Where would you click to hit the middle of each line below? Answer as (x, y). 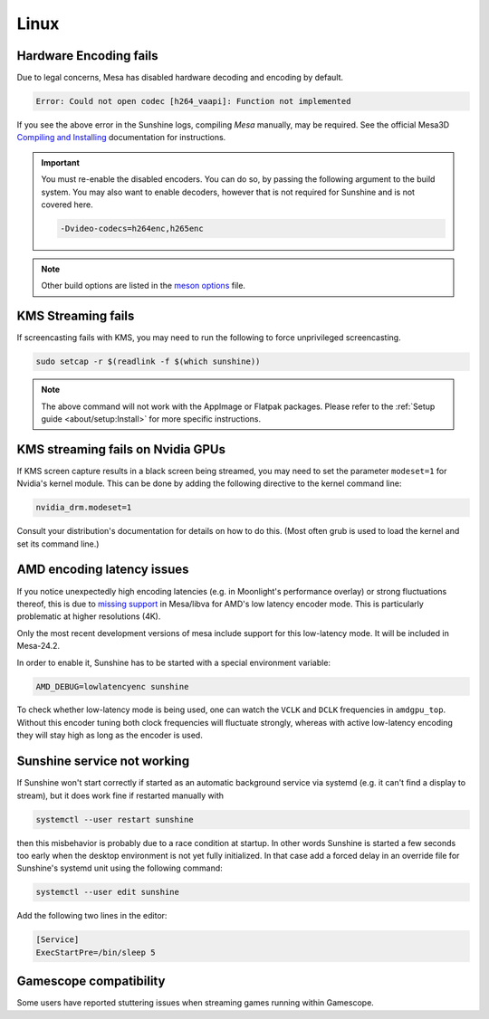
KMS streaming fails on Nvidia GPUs (121, 449)
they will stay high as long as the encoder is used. (110, 735)
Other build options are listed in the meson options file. (144, 286)
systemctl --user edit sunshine (108, 892)
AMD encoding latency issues (103, 570)
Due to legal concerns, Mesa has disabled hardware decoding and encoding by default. (180, 78)
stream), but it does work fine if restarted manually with (120, 795)
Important (61, 162)
